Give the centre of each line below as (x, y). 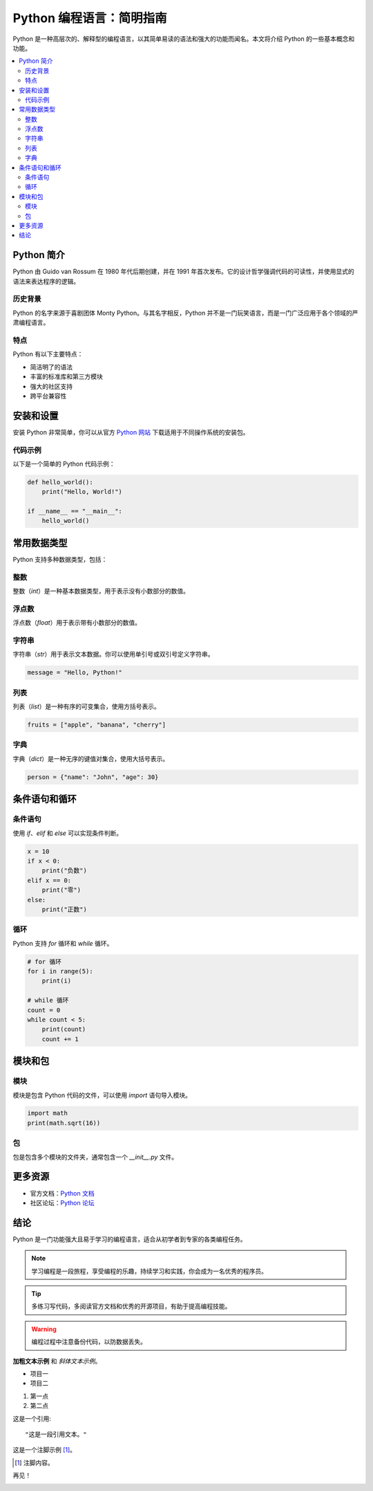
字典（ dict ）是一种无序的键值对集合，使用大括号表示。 (91, 758)
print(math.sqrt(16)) (64, 1123)
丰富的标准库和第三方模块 (66, 376)
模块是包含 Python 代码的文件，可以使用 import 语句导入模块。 (102, 1095)
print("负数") (65, 871)
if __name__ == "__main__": (75, 511)
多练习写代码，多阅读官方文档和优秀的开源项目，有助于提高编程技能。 (131, 1306)
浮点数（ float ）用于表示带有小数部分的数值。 (77, 623)
